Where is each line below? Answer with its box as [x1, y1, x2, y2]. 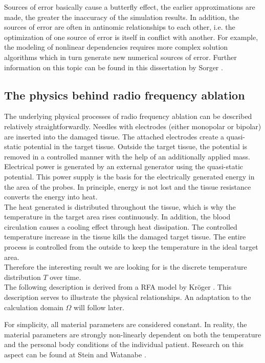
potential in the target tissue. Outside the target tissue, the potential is [24, 141, 248, 152]
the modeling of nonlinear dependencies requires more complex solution [4, 42, 228, 52]
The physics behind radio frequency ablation [4, 87, 245, 103]
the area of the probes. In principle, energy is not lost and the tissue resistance [4, 181, 251, 192]
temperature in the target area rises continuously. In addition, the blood [4, 211, 231, 222]
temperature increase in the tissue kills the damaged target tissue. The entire [4, 231, 246, 242]
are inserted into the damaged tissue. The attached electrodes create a [4, 131, 225, 142]
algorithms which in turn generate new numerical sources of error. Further [4, 51, 237, 62]
